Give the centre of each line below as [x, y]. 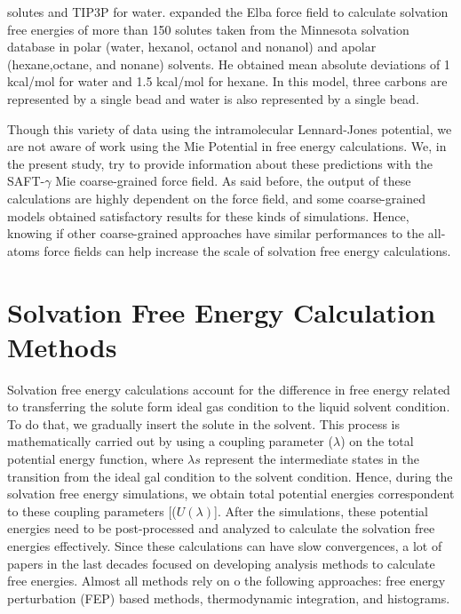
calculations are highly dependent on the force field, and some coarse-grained [216, 198]
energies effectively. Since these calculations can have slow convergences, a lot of [225, 545]
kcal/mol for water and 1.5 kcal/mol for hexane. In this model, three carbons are [227, 81]
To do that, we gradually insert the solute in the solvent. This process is [204, 423]
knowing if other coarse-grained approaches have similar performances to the [216, 233]
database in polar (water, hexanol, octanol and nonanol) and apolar [192, 47]
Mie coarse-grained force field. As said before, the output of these [233, 181]
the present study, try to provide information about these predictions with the [220, 163]
